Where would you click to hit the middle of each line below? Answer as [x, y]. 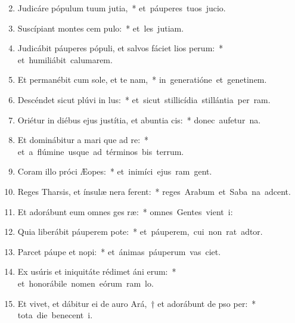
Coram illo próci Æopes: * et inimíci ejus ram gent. [115, 171]
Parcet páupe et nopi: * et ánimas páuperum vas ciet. [119, 251]
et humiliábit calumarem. [65, 59]
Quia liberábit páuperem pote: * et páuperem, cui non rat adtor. [140, 232]
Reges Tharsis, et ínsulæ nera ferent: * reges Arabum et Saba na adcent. [154, 191]
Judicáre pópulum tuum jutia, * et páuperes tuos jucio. [122, 8]
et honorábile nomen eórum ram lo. [86, 283]
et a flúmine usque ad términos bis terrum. [101, 151]
